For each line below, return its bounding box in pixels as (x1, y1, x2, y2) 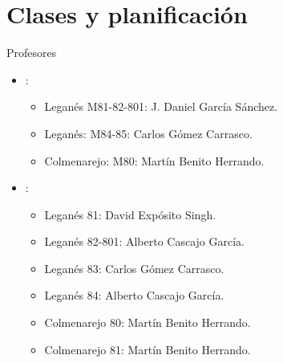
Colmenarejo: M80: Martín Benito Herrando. (44, 152, 265, 169)
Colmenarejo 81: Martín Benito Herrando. (44, 341, 251, 357)
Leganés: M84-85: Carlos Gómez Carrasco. (44, 124, 253, 141)
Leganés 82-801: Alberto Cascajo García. (44, 233, 245, 250)
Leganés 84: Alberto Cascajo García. (44, 287, 224, 304)
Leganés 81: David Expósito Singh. (44, 206, 216, 222)
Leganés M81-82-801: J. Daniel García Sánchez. (44, 98, 278, 115)
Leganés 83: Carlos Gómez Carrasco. (44, 259, 224, 276)
